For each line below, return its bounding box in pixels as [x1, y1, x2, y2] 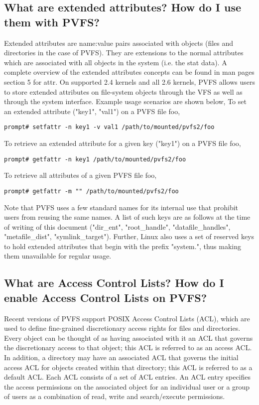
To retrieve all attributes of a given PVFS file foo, [4, 170, 157, 180]
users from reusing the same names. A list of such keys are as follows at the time [4, 212, 251, 222]
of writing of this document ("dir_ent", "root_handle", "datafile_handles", [4, 221, 231, 232]
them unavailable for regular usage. [4, 251, 112, 261]
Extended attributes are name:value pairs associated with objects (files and [4, 37, 234, 48]
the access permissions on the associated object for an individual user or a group [4, 381, 250, 392]
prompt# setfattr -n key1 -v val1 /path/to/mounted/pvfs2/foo [4, 124, 215, 131]
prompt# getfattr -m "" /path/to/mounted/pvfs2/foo [4, 187, 179, 195]
